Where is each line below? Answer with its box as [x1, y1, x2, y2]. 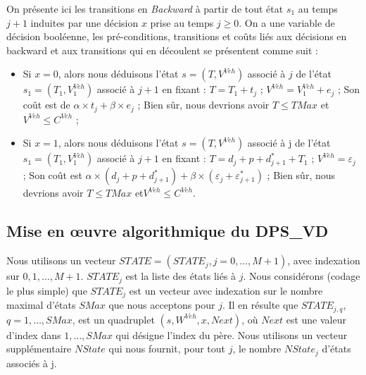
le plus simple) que [6, 283, 87, 297]
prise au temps [150, 15, 214, 30]
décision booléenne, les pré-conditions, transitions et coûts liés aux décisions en [6, 29, 347, 44]
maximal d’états [6, 297, 76, 312]
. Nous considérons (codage [243, 269, 360, 283]
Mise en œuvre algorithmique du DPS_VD [6, 220, 329, 242]
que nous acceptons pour [108, 297, 215, 312]
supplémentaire [6, 341, 72, 356]
